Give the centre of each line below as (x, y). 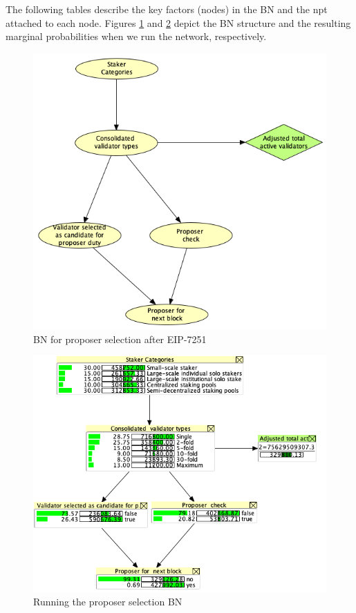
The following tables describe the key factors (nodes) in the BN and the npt (167, 9)
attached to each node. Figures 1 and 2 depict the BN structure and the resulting (178, 22)
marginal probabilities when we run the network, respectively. (136, 36)
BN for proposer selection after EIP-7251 (120, 339)
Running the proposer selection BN (108, 602)
